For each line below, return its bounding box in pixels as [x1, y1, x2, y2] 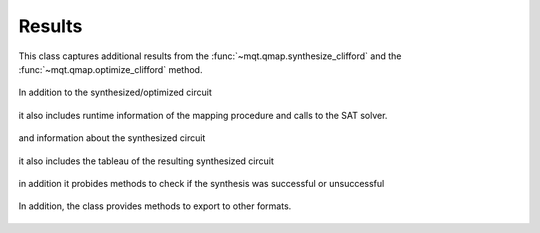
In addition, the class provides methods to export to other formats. [18, 200, 292, 212]
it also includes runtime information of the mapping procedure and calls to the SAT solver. [18, 109, 388, 121]
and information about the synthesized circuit [18, 132, 206, 144]
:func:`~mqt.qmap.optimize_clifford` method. [18, 63, 203, 75]
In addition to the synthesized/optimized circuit [18, 86, 212, 99]
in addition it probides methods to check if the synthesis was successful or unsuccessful [18, 177, 385, 189]
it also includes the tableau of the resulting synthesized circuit [18, 155, 274, 167]
